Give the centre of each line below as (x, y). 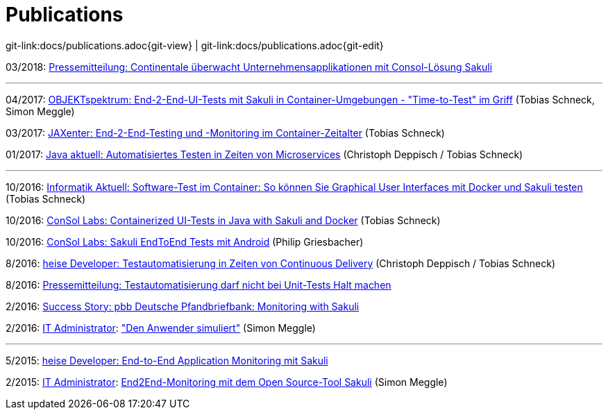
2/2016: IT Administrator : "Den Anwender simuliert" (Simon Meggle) (161, 328)
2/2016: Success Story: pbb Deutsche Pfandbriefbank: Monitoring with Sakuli (183, 306)
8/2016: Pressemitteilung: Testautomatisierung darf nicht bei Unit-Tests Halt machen (199, 285)
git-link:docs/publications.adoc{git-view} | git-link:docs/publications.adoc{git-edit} (195, 45)
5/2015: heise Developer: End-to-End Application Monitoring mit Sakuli (167, 360)
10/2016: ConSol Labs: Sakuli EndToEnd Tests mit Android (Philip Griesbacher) (185, 242)
